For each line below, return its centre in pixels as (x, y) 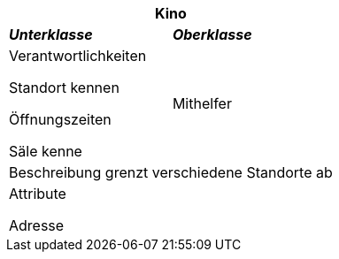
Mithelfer (202, 103)
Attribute (38, 194)
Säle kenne (46, 151)
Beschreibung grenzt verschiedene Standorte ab (171, 172)
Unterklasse (51, 34)
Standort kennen (64, 88)
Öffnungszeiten (60, 119)
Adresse (37, 225)
